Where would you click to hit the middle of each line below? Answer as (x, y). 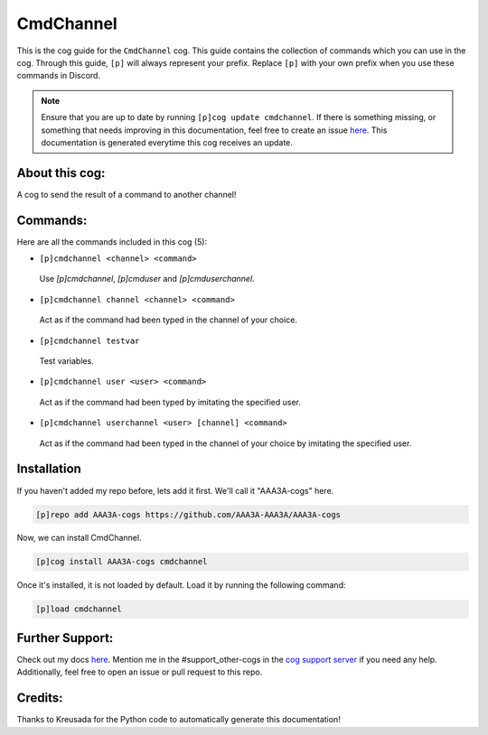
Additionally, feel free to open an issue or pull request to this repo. (140, 672)
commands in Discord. (59, 76)
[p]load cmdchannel (79, 609)
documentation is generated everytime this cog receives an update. (167, 142)
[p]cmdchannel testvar (89, 340)
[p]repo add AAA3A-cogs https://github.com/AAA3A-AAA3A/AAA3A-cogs (188, 514)
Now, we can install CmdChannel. (79, 538)
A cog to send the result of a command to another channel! (127, 194)
